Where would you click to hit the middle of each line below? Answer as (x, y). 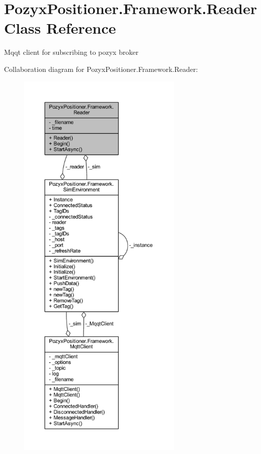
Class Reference (60, 28)
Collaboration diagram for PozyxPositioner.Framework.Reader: (101, 69)
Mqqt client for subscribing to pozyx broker (71, 52)
